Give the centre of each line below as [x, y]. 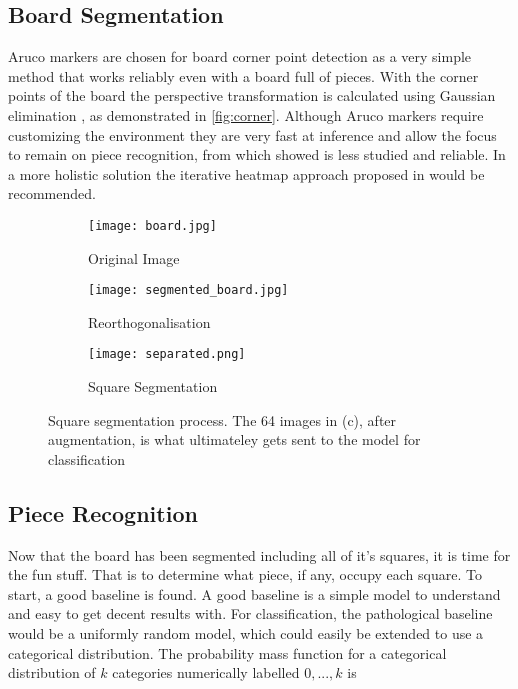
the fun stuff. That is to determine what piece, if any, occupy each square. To [245, 574]
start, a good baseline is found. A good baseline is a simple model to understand [254, 593]
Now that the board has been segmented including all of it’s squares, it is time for [259, 554]
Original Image [134, 257]
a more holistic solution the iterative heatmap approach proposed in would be [246, 173]
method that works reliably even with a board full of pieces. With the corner [243, 75]
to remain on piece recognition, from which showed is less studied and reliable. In [257, 154]
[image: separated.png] [167, 354]
